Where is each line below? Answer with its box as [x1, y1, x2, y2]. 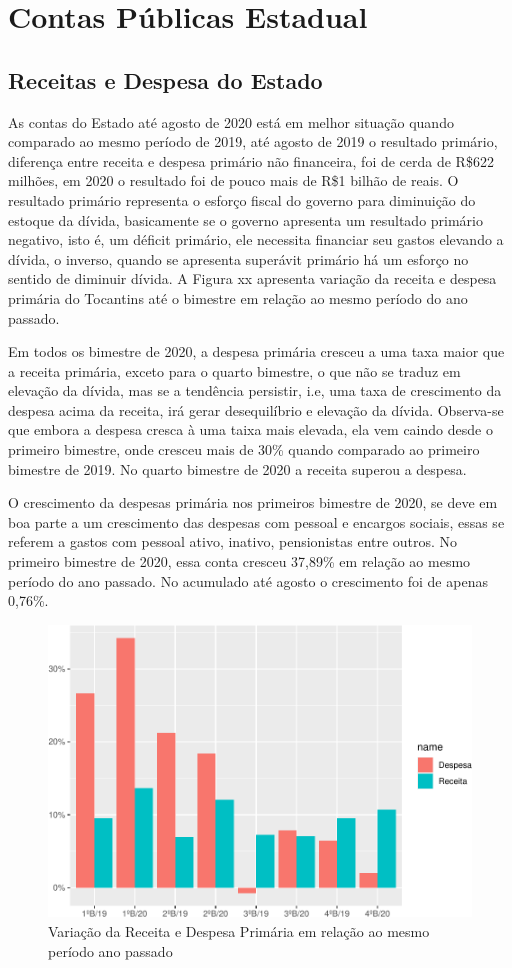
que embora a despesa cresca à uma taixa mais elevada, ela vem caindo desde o [8, 419, 493, 440]
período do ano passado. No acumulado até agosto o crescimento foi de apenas [8, 570, 488, 591]
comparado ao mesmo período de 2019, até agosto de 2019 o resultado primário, [8, 131, 498, 152]
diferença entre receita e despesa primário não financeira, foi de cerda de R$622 [8, 150, 494, 171]
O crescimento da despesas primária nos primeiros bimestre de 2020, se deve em [8, 492, 498, 513]
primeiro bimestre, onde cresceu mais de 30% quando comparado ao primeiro [8, 439, 480, 460]
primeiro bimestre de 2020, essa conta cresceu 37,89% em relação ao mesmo [8, 551, 471, 572]
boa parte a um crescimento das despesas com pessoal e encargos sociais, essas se [8, 511, 505, 532]
